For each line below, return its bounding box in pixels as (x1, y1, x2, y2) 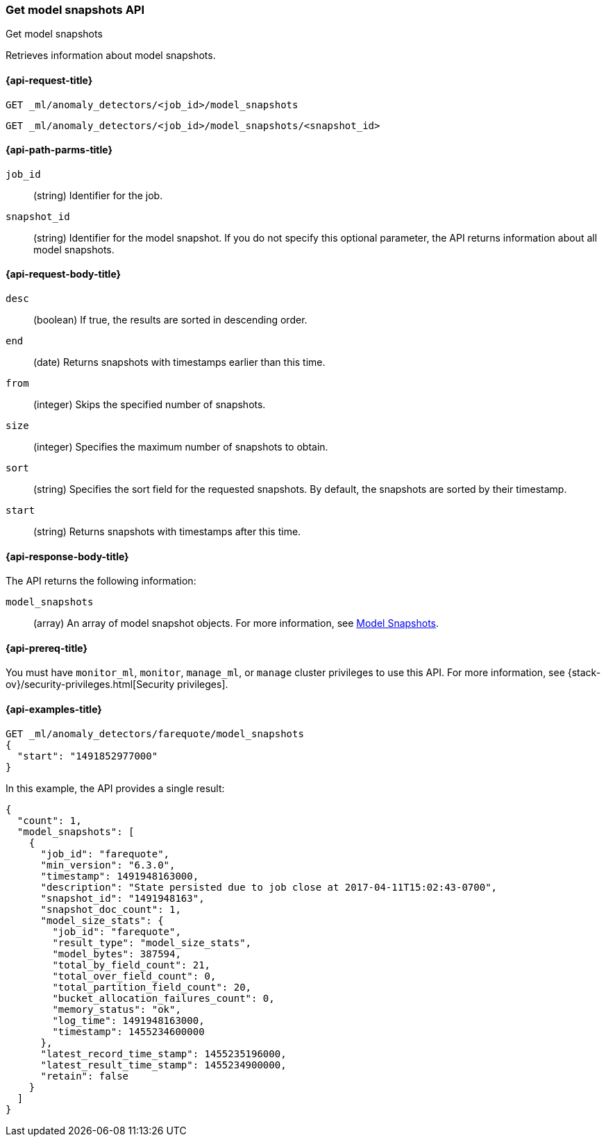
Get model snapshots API (6, 3, 145, 17)
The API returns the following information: (6, 575, 196, 587)
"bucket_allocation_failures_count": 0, (52, 992, 275, 1004)
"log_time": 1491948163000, (52, 1014, 205, 1026)
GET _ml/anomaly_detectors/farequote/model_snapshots (6, 728, 304, 739)
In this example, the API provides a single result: (6, 782, 225, 794)
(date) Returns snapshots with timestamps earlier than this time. (33, 356, 326, 369)
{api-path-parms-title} (6, 144, 113, 156)
